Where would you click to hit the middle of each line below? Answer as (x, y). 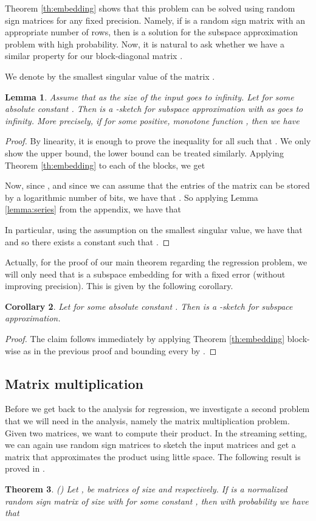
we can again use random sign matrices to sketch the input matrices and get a (150, 445)
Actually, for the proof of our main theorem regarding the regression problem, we (156, 262)
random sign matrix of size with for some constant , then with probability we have (157, 501)
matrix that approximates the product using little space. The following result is (153, 456)
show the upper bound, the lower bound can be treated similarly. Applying (144, 152)
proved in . (25, 468)
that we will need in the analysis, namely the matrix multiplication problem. (147, 421)
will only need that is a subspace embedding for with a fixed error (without (145, 274)
